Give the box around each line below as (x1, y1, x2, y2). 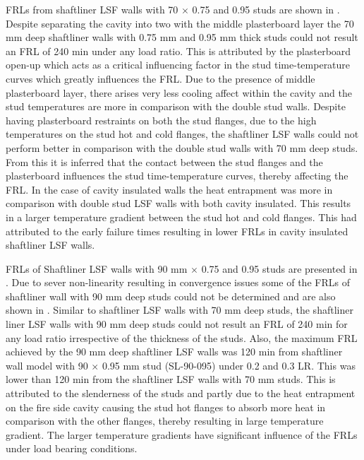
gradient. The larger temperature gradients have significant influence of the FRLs (6, 427, 358, 442)
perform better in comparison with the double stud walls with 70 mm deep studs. (6, 140, 358, 155)
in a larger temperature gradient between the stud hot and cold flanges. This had (6, 209, 357, 224)
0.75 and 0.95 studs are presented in (201, 261, 358, 276)
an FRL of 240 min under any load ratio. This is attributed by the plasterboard (6, 43, 351, 58)
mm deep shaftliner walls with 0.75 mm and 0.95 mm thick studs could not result (6, 30, 358, 45)
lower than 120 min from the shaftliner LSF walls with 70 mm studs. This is (6, 372, 336, 387)
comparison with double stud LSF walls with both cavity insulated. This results (6, 196, 351, 211)
